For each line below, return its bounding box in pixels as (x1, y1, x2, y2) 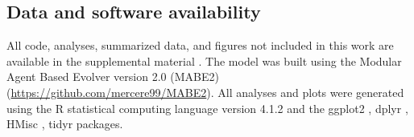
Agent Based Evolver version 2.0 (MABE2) (6, 68, 219, 85)
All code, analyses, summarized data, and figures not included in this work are (6, 37, 394, 54)
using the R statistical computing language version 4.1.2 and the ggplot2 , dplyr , (6, 99, 408, 116)
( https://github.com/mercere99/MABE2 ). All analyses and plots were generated (6, 83, 404, 100)
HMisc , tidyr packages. (6, 115, 123, 132)
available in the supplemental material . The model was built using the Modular (6, 52, 402, 69)
